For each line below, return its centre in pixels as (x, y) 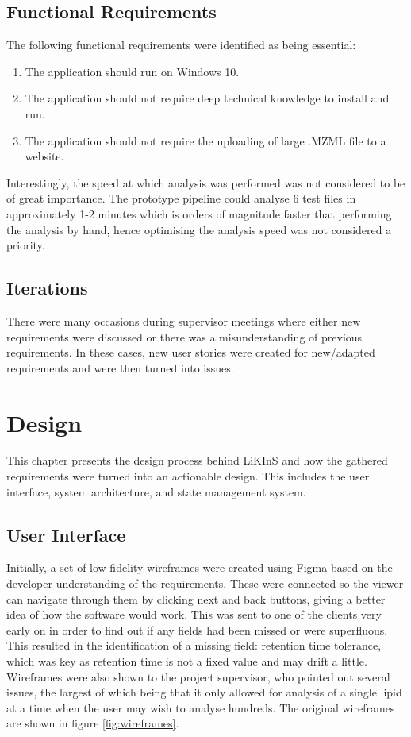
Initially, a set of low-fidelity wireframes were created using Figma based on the (200, 567)
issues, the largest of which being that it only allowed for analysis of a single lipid (204, 692)
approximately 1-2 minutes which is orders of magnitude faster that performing (199, 213)
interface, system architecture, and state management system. (156, 491)
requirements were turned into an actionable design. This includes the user (188, 476)
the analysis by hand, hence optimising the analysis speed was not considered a (199, 229)
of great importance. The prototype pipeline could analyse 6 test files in (181, 198)
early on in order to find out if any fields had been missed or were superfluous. (197, 629)
